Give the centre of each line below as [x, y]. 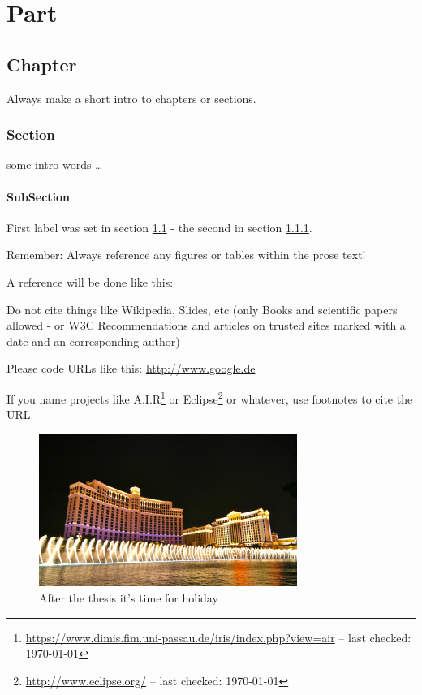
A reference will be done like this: [90, 281]
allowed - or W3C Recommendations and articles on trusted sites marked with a [206, 325]
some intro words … [55, 164]
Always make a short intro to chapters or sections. [131, 98]
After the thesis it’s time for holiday [129, 597]
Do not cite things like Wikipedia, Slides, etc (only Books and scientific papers [202, 309]
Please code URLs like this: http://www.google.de [131, 368]
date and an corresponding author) [93, 341]
